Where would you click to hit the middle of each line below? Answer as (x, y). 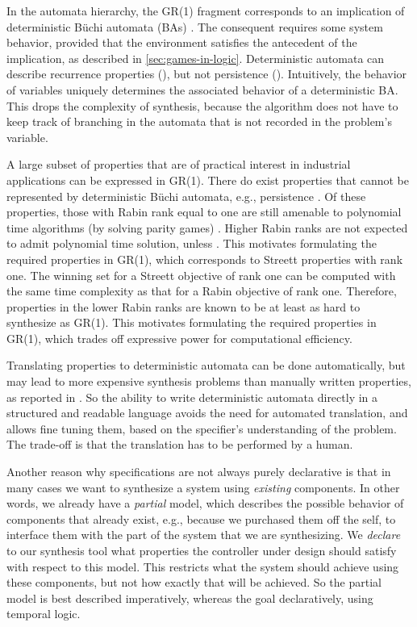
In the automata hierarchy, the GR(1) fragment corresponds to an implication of (206, 10)
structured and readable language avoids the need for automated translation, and (207, 413)
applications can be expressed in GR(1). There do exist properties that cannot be (208, 180)
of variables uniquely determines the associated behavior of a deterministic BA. (202, 89)
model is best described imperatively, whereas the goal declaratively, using (190, 598)
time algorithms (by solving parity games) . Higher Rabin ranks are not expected (207, 227)
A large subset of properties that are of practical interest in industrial (179, 164)
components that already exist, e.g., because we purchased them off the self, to (201, 518)
